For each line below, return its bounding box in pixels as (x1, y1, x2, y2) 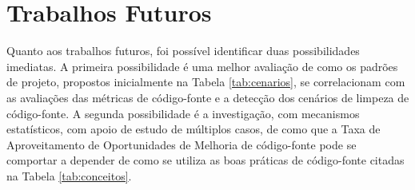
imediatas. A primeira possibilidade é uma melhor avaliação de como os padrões (6, 57, 398, 74)
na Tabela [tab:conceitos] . (6, 167, 132, 184)
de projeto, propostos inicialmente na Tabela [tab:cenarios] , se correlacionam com (6, 73, 405, 90)
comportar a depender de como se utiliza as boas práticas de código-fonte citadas (6, 152, 405, 168)
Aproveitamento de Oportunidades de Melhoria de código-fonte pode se (6, 136, 357, 152)
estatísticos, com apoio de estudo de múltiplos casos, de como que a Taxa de (6, 121, 381, 137)
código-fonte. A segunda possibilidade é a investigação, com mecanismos (6, 105, 360, 121)
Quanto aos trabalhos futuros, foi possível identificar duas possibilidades (6, 42, 360, 59)
